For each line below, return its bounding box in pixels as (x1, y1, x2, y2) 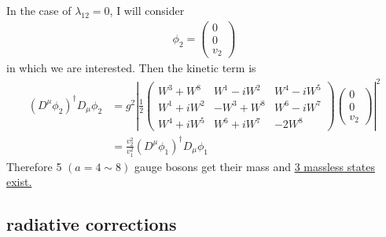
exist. (6, 173, 32, 190)
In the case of (6, 2, 72, 18)
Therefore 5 (6, 158, 62, 174)
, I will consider (109, 2, 185, 18)
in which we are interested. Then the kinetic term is (6, 60, 256, 76)
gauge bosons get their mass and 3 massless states (134, 158, 375, 174)
